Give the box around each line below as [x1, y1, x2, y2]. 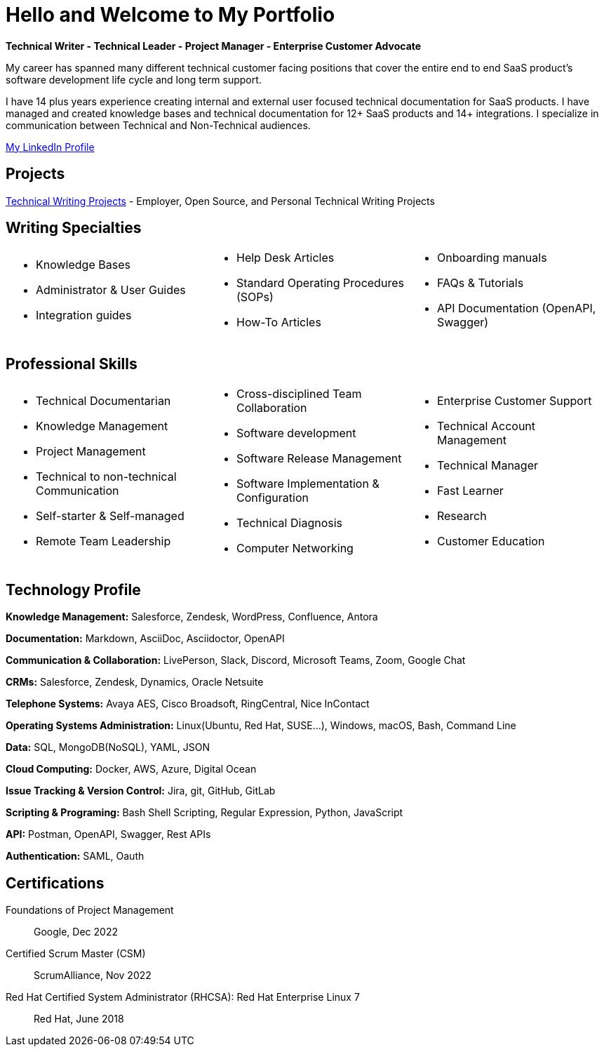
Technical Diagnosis [236, 516, 343, 531]
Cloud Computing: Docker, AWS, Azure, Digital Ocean [6, 763, 257, 775]
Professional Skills [6, 354, 137, 373]
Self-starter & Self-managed [36, 509, 184, 524]
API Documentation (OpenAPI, [436, 301, 596, 316]
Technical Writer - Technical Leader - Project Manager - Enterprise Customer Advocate [6, 39, 422, 52]
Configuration [236, 491, 309, 505]
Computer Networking [236, 541, 354, 556]
